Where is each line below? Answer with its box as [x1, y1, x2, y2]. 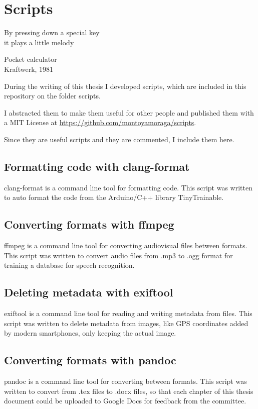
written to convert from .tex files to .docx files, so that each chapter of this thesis [4, 385, 253, 396]
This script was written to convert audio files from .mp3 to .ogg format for [4, 250, 233, 260]
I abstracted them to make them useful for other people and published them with [4, 107, 254, 118]
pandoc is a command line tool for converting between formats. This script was [4, 376, 247, 386]
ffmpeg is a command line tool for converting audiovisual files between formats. [4, 240, 247, 251]
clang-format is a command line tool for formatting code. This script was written [4, 182, 252, 192]
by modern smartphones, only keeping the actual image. [4, 328, 176, 338]
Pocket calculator [4, 54, 57, 64]
